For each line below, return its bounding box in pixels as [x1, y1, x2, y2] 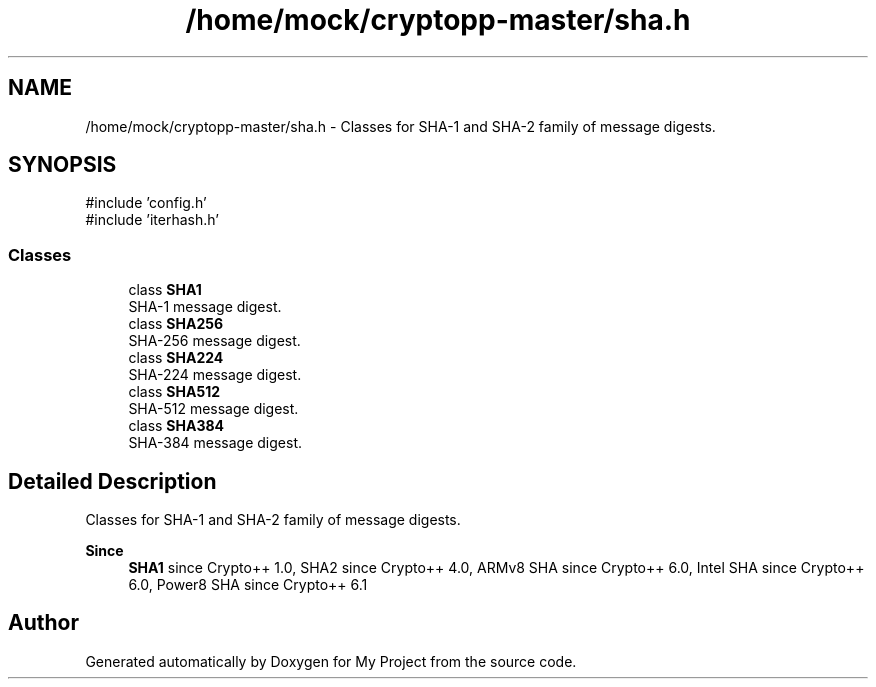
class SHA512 [128, 383, 221, 401]
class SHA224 [128, 349, 224, 367]
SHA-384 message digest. [128, 434, 303, 452]
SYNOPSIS [8, 152, 117, 178]
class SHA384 [128, 417, 225, 435]
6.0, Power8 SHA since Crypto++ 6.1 [128, 576, 368, 594]
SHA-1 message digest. [128, 298, 282, 316]
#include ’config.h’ [85, 194, 207, 212]
